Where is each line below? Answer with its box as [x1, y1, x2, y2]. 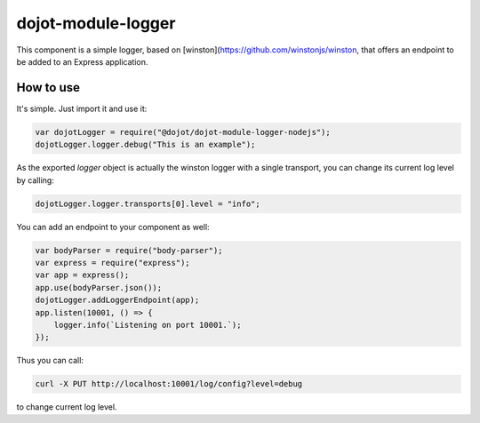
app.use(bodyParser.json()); [35, 283, 163, 292]
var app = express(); [35, 270, 130, 280]
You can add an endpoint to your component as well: [16, 221, 210, 232]
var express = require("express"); [35, 258, 190, 267]
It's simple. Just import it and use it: [16, 103, 148, 114]
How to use [16, 80, 80, 95]
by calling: [16, 174, 55, 186]
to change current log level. [16, 402, 117, 412]
